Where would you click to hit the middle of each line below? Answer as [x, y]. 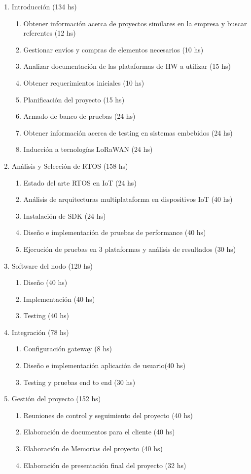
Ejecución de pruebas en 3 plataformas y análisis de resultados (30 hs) [130, 249]
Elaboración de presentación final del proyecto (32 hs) [105, 465]
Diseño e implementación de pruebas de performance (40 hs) [115, 232]
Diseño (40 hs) [45, 282]
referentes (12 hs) [50, 33]
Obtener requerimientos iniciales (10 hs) [84, 82]
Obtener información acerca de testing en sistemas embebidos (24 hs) [128, 132]
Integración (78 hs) [40, 332]
